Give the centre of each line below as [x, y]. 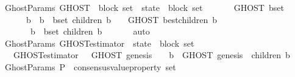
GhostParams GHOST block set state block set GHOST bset [144, 7]
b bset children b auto [90, 31]
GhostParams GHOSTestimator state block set [99, 43]
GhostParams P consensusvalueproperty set [90, 66]
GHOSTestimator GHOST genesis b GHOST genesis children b [151, 55]
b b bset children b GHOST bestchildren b [122, 19]
